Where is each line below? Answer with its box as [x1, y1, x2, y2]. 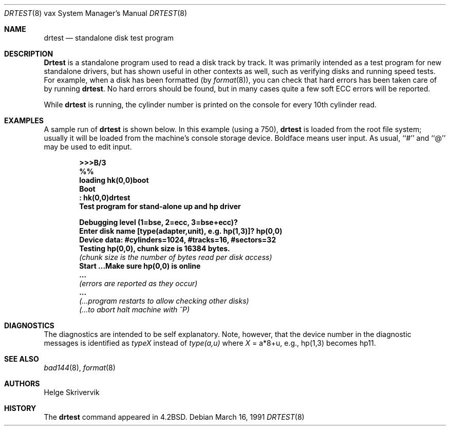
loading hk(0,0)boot [79, 176, 149, 184]
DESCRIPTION [4, 49, 53, 58]
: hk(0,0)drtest [79, 193, 130, 202]
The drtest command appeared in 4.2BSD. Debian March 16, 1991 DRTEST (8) [44, 413, 305, 421]
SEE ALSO [4, 354, 39, 363]
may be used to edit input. [44, 142, 132, 151]
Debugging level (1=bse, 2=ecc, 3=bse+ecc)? [79, 218, 238, 227]
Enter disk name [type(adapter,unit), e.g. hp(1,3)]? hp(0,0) [79, 227, 283, 235]
